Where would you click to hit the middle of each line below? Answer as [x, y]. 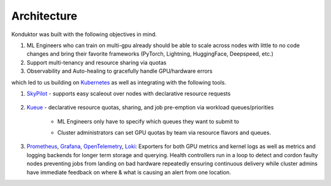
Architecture [44, 16]
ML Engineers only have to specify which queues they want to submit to [148, 121]
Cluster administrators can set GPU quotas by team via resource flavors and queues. [164, 133]
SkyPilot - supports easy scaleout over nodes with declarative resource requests [129, 93]
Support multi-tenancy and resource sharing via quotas [97, 62]
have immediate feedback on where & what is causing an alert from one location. [129, 172]
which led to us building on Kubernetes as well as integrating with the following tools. [119, 82]
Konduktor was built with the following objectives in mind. [84, 34]
